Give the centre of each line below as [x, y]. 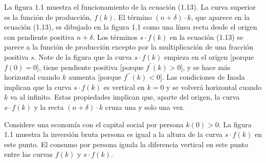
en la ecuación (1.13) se [206, 37]
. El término [133, 17]
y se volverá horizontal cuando [214, 87]
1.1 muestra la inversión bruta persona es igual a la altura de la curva [113, 134]
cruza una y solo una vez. [145, 107]
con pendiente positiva [39, 37]
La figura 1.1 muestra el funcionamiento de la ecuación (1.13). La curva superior [130, 7]
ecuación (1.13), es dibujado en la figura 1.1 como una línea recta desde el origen [131, 27]
